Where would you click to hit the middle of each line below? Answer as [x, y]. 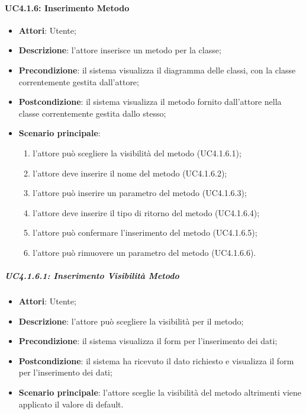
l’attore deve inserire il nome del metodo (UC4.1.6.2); [130, 173]
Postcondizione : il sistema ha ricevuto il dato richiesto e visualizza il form [156, 360]
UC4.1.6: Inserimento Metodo [67, 7]
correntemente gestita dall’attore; [79, 81]
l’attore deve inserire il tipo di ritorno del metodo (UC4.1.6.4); [146, 212]
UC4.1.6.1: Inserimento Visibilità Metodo [92, 276]
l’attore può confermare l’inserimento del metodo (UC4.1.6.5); [145, 232]
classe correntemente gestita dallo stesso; [92, 113]
